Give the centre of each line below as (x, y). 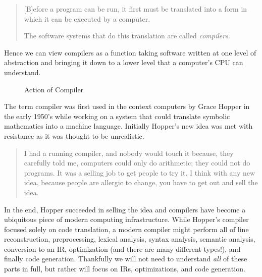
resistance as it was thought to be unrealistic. (74, 135)
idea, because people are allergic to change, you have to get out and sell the (141, 182)
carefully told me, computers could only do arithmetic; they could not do (137, 163)
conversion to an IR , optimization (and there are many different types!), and (122, 248)
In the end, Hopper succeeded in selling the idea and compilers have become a (125, 209)
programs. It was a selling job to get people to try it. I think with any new (140, 172)
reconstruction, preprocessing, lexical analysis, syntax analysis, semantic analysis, (130, 239)
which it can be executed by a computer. (87, 18)
